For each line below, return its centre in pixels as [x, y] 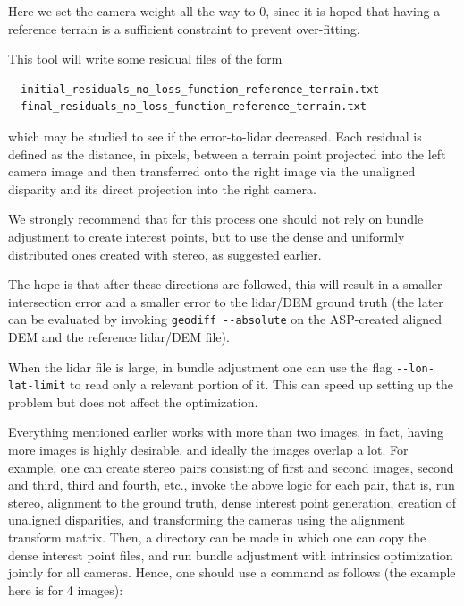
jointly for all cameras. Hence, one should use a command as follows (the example [232, 572]
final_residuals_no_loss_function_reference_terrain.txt [194, 107]
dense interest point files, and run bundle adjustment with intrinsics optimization [231, 555]
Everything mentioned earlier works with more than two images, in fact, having [226, 432]
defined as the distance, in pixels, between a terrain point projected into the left [227, 154]
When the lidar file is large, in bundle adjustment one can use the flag [200, 367]
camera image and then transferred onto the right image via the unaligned [212, 171]
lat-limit [37, 386]
